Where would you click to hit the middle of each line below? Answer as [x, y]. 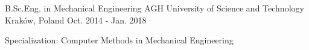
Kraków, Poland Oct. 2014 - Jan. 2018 [76, 20]
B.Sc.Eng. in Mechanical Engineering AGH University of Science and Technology [154, 8]
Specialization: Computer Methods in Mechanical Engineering [119, 40]
